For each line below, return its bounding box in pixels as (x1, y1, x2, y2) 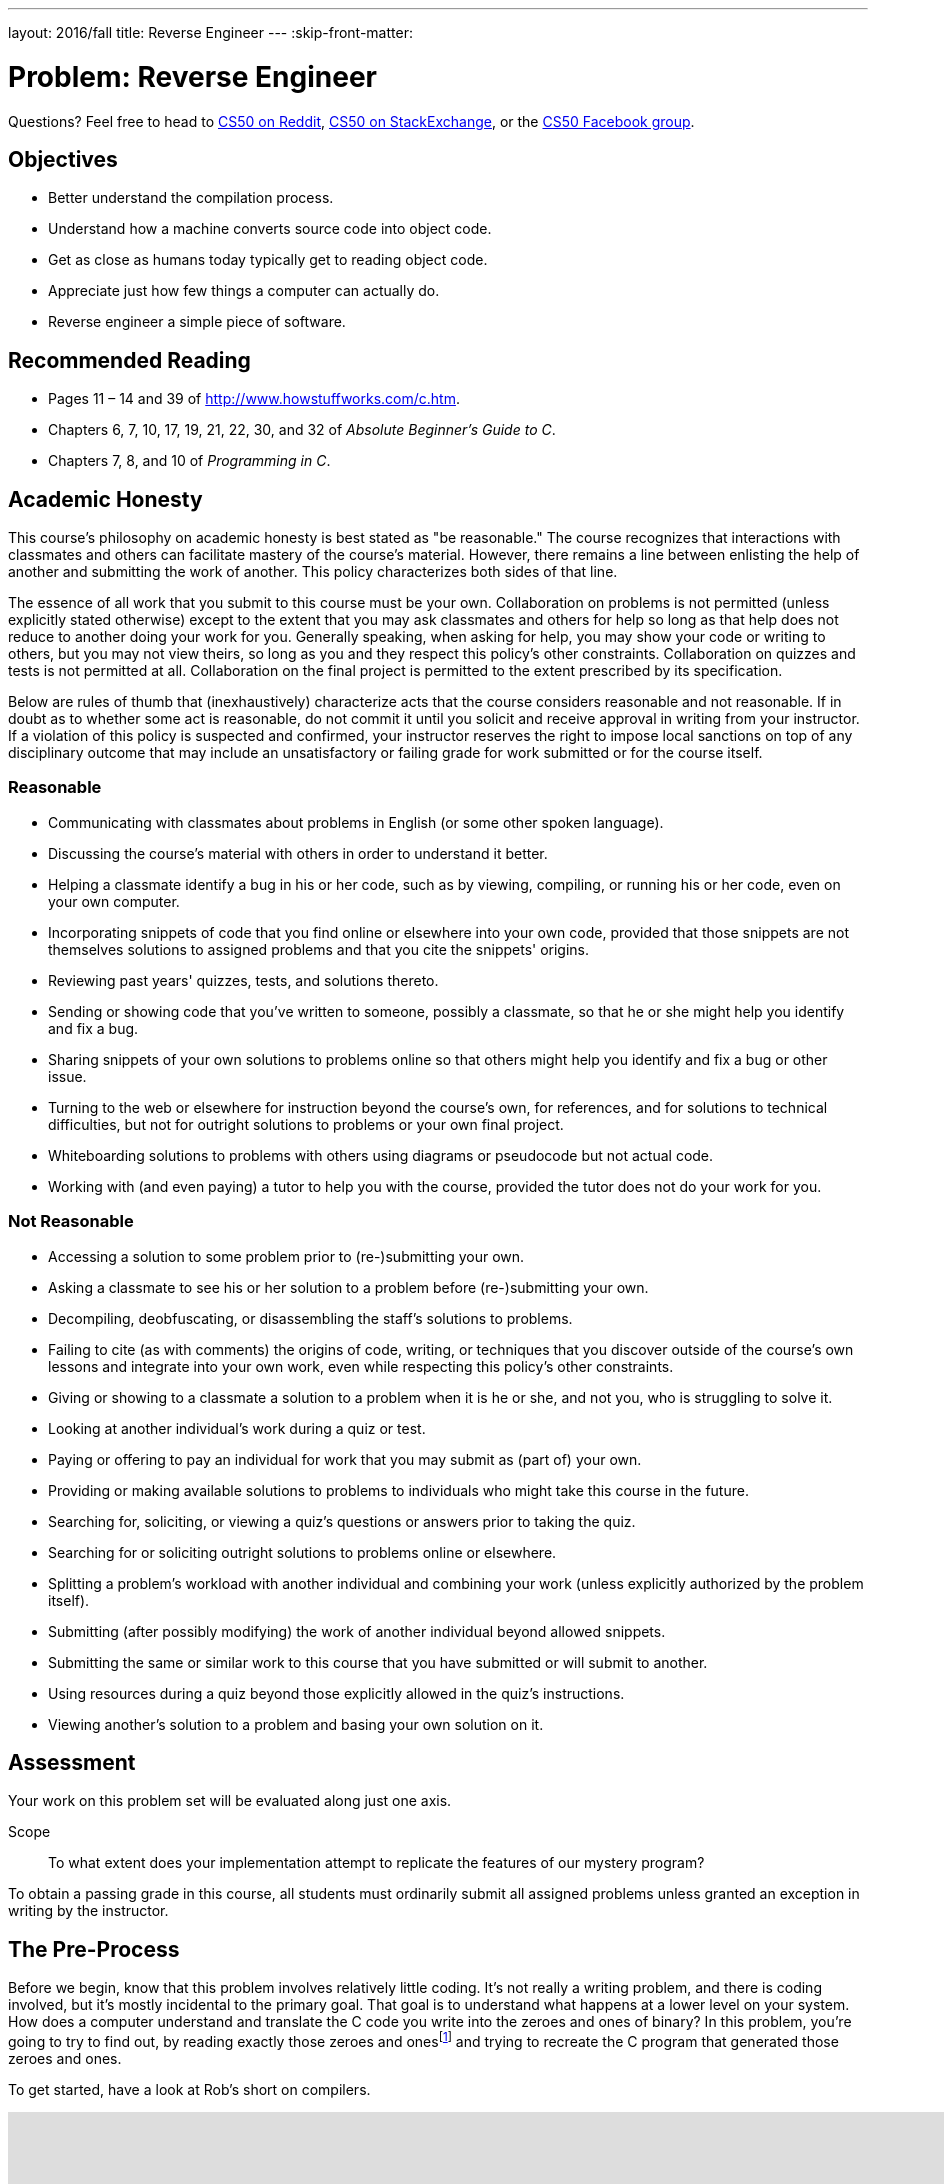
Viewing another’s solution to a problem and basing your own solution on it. (48, 1715, 544, 1733)
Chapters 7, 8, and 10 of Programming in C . (48, 452, 331, 470)
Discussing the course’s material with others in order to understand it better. (48, 844, 548, 862)
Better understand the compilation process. (48, 189, 334, 207)
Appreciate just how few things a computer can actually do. (48, 282, 440, 300)
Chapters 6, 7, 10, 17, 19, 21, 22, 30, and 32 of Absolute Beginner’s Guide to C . (48, 421, 556, 439)
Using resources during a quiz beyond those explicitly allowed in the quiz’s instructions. (48, 1684, 625, 1702)
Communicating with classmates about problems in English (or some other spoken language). (48, 813, 664, 831)
